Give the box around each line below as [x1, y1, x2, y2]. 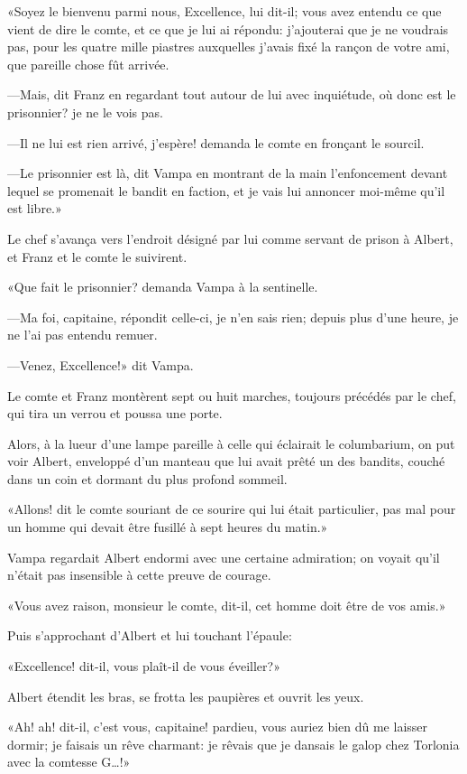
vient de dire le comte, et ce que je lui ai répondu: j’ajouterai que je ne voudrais [7, 19, 449, 38]
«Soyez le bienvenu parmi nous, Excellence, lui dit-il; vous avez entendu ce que [7, 2, 442, 20]
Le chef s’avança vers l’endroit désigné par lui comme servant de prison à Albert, [7, 228, 453, 247]
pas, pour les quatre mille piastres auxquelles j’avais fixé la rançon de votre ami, [7, 37, 450, 56]
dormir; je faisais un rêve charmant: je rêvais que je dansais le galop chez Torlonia [7, 734, 460, 753]
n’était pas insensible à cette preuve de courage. [7, 565, 271, 584]
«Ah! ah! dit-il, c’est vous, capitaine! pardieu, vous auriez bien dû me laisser [7, 717, 428, 736]
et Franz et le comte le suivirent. [7, 247, 188, 266]
